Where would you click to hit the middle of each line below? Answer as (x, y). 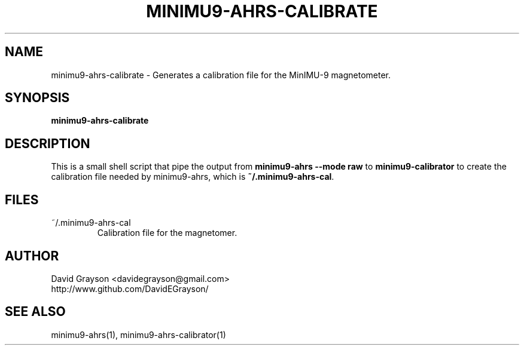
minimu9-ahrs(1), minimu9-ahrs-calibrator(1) (138, 334)
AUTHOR (32, 256)
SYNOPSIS (37, 98)
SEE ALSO (35, 312)
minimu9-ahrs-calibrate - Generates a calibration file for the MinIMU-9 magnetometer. (221, 75)
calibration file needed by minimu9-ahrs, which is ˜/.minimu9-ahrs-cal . (193, 177)
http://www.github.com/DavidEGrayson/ (130, 288)
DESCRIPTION (48, 143)
